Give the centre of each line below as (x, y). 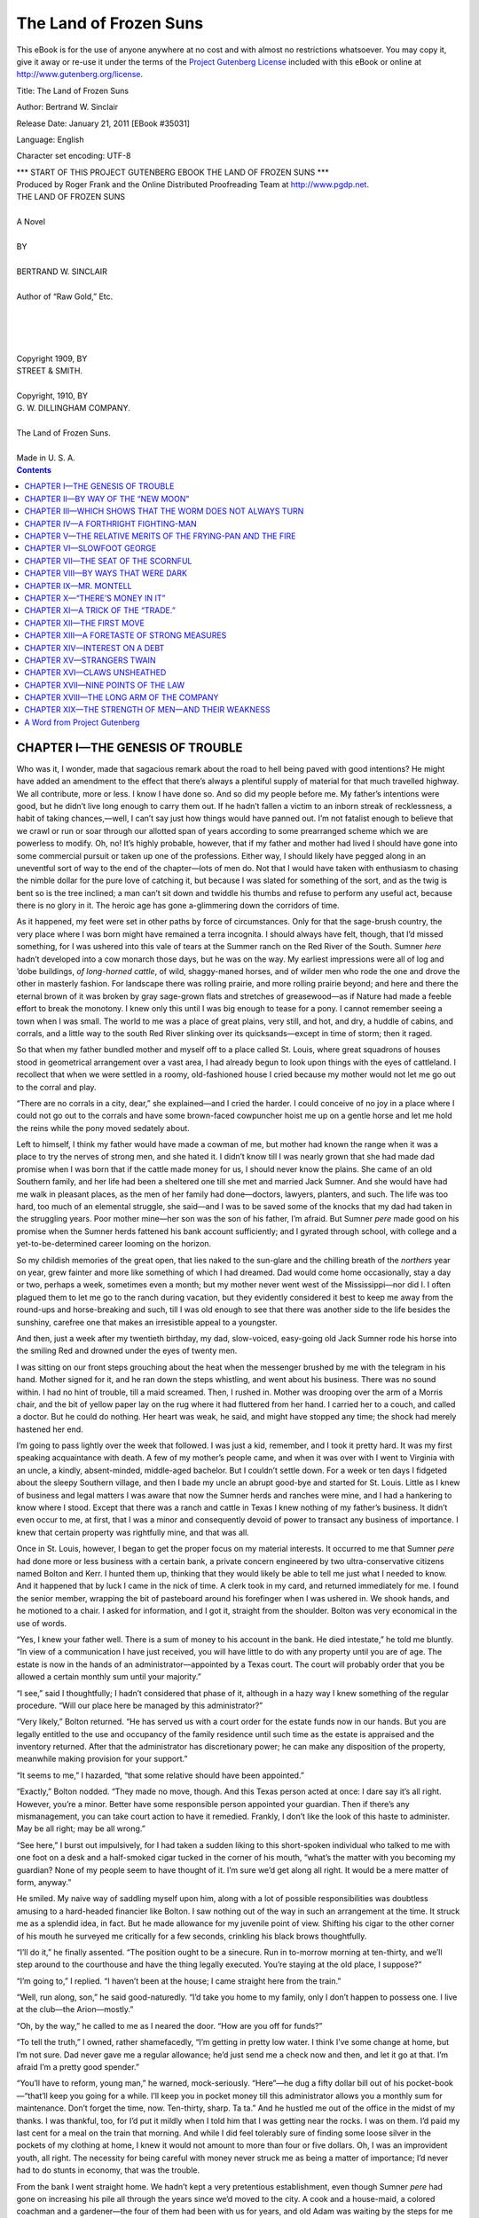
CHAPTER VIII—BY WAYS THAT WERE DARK (106, 573)
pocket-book (430, 2083)
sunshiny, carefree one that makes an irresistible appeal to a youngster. (147, 1322)
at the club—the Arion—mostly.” (75, 2010)
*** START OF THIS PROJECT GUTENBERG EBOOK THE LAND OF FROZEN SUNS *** (173, 172)
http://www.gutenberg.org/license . (80, 75)
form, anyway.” (44, 1882)
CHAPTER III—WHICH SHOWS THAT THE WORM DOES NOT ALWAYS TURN (164, 511)
